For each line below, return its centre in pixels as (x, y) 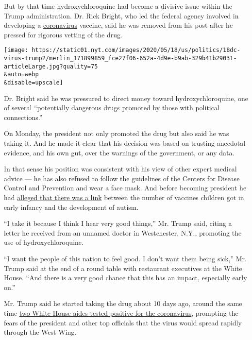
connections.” (23, 117)
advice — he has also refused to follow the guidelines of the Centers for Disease (122, 178)
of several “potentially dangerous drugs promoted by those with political (112, 108)
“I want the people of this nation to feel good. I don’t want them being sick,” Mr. (125, 258)
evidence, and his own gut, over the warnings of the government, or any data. (119, 152)
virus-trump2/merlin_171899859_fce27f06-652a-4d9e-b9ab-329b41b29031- (120, 59)
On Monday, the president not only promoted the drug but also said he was (117, 133)
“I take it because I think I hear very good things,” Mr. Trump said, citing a (118, 223)
